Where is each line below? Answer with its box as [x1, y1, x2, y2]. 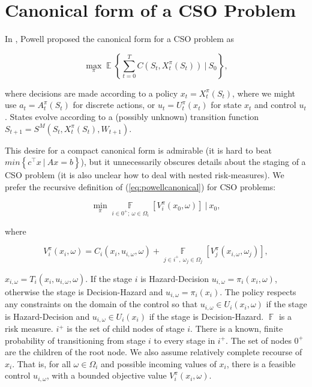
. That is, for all [12, 357, 71, 370]
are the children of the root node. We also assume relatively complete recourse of [5, 346, 302, 358]
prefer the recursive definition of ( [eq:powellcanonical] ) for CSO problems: [5, 180, 276, 193]
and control [254, 98, 296, 111]
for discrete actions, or [73, 98, 155, 111]
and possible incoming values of [101, 357, 217, 370]
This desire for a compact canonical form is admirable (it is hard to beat [5, 143, 272, 156]
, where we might [232, 86, 296, 99]
